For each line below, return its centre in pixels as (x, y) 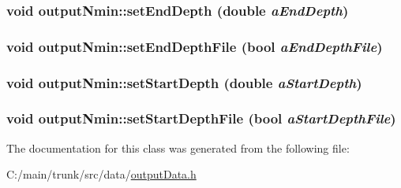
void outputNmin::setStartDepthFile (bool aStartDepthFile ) (201, 118)
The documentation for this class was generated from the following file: (178, 147)
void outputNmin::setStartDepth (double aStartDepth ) (184, 82)
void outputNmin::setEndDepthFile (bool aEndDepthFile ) (195, 46)
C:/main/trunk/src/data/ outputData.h (101, 174)
